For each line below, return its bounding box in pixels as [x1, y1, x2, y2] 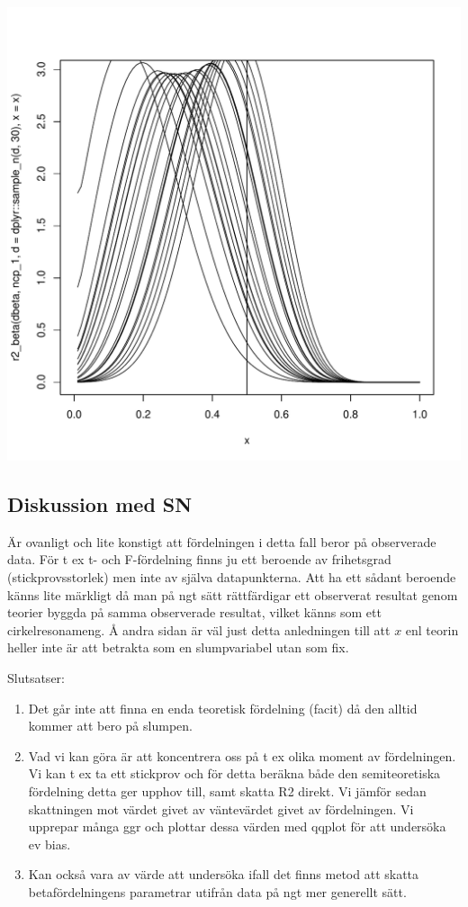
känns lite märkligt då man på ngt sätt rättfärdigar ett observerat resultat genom [7, 585, 458, 604]
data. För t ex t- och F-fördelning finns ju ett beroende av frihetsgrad [7, 550, 391, 569]
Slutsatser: [7, 668, 65, 687]
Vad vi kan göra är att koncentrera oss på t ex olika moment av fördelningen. [28, 746, 456, 765]
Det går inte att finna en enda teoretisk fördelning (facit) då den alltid [28, 698, 418, 717]
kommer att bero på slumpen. [28, 716, 193, 735]
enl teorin [405, 620, 459, 639]
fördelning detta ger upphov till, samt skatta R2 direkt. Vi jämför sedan [28, 781, 427, 800]
